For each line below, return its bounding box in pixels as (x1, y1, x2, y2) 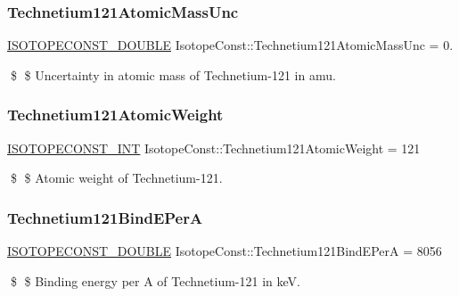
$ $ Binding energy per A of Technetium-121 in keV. (10, 271, 300, 290)
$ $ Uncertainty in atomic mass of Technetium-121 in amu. (10, 65, 336, 84)
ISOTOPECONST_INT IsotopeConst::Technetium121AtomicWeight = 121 (7, 138, 421, 157)
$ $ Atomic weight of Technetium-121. (10, 169, 223, 187)
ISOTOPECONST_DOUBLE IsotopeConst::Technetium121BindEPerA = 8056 (7, 242, 442, 260)
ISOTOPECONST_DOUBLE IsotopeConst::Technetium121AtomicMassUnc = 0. (7, 36, 454, 54)
